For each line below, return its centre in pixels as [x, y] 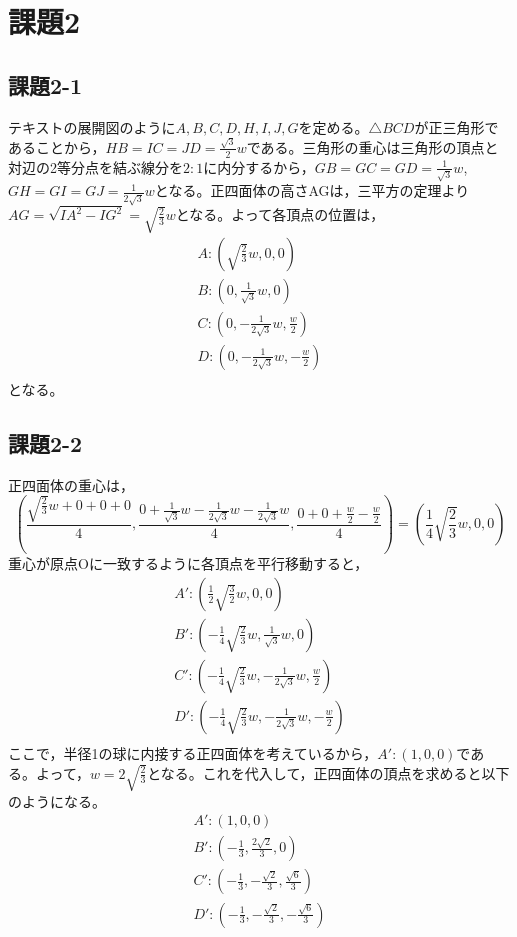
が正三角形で [456, 126]
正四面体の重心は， [71, 484]
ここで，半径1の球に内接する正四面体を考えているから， [193, 752]
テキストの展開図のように [92, 126]
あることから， [57, 146]
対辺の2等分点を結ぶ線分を [95, 166]
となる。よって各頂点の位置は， [280, 214]
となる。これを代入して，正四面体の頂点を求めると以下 [328, 772]
